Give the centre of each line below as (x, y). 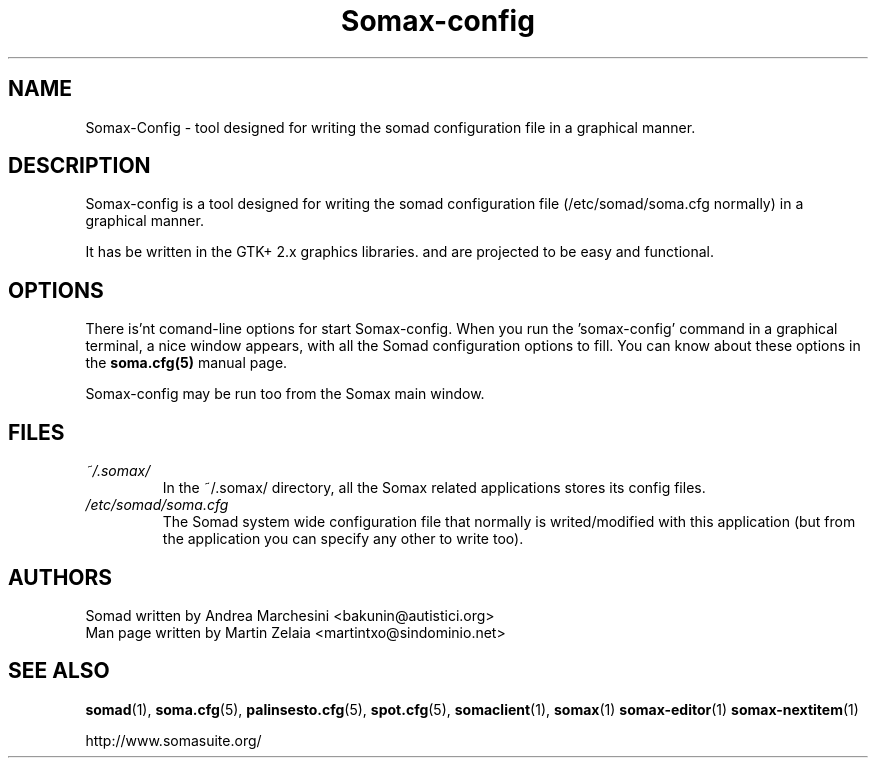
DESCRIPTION (79, 166)
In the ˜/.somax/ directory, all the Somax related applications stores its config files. (434, 488)
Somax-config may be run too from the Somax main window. (285, 394)
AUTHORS (60, 577)
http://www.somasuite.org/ (173, 740)
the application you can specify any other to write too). (343, 539)
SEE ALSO (59, 671)
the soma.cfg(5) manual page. (186, 363)
